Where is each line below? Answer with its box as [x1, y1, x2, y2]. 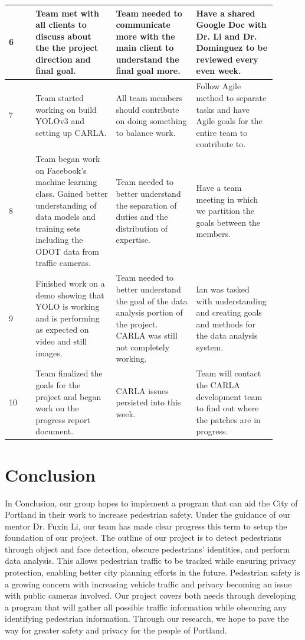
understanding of [35, 199, 97, 211]
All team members [116, 91, 182, 103]
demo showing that [35, 288, 104, 301]
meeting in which [196, 193, 258, 205]
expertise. [116, 233, 150, 246]
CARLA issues [116, 384, 169, 397]
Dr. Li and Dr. [196, 30, 257, 42]
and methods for [196, 317, 255, 330]
